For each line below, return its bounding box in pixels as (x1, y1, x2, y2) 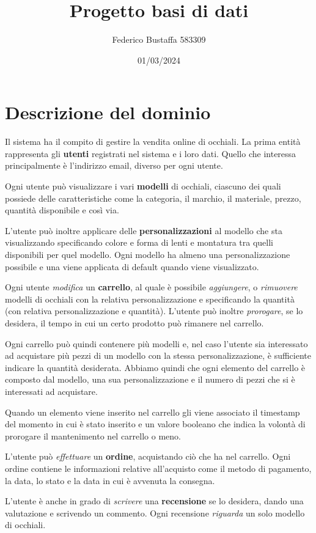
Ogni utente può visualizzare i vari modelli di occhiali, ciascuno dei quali (5, 180, 281, 193)
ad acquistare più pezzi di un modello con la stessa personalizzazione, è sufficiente (5, 349, 311, 362)
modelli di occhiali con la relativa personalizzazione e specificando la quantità (5, 292, 295, 305)
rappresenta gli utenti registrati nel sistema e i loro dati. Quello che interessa (5, 147, 296, 160)
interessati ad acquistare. (5, 384, 98, 397)
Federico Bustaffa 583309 (112, 33, 206, 46)
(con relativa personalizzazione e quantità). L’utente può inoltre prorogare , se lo (5, 304, 303, 317)
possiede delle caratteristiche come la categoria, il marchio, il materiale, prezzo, (5, 191, 301, 204)
